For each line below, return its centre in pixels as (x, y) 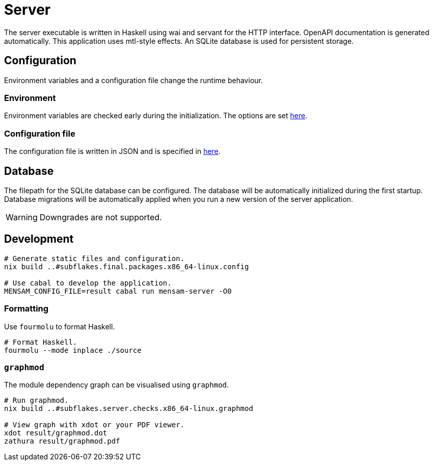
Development (39, 239)
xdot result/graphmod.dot (56, 433)
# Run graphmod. (36, 401)
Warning (22, 217)
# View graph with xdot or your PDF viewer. (94, 425)
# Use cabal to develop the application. (88, 283)
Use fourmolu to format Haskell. (60, 326)
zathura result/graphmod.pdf (62, 441)
